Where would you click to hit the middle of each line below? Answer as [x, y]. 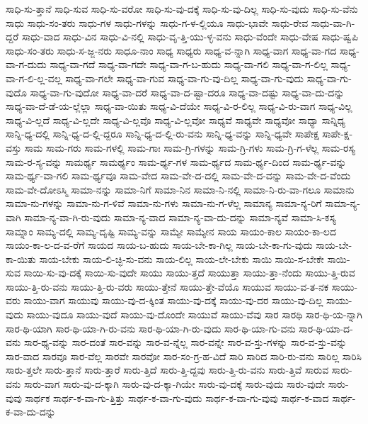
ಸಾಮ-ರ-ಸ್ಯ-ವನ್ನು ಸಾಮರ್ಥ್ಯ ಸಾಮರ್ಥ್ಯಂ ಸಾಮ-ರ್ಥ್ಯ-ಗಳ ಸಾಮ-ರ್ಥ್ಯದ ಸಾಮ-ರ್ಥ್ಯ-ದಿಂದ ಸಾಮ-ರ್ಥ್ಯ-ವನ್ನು [176, 161]
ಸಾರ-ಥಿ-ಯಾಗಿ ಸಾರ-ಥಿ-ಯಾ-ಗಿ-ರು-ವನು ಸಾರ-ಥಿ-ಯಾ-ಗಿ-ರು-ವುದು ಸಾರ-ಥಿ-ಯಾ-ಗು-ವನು [151, 328]
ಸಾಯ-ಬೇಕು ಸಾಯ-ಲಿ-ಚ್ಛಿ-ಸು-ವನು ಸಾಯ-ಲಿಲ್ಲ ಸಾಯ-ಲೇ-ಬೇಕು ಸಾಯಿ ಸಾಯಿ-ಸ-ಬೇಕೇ [182, 258]
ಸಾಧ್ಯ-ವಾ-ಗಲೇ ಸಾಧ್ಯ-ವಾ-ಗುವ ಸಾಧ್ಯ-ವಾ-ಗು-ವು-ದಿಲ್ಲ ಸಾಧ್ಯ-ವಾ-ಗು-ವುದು [184, 78]
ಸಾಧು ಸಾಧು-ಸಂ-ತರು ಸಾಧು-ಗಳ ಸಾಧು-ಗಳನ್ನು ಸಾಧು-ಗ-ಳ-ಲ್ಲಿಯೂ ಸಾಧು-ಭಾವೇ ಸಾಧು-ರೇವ [157, 22]
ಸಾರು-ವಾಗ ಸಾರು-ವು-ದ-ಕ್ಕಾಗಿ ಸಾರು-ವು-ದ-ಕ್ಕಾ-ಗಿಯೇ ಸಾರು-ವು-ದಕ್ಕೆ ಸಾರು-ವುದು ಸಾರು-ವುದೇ [174, 384]
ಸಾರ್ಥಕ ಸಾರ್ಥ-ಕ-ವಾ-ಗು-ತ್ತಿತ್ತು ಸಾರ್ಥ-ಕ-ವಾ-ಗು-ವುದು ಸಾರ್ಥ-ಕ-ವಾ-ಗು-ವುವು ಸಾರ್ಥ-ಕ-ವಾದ [177, 397]
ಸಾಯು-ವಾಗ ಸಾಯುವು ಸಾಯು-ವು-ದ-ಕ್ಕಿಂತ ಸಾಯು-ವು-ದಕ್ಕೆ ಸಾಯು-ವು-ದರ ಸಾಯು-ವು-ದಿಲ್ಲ [173, 300]
